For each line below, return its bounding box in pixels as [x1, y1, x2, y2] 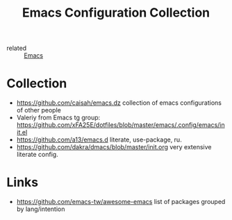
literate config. [16, 151, 58, 159]
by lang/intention [16, 205, 65, 213]
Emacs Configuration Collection [22, 5, 210, 21]
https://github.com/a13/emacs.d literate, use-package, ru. [16, 135, 182, 144]
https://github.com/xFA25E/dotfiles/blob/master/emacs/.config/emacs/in [16, 121, 225, 129]
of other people [16, 106, 62, 115]
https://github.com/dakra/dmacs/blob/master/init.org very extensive [16, 143, 212, 151]
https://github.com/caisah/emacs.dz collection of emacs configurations [16, 99, 222, 107]
